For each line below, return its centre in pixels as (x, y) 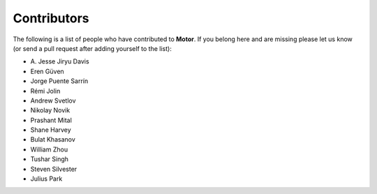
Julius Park (46, 179)
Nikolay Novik (50, 110)
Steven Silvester (54, 169)
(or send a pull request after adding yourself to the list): (93, 48)
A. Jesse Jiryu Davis (60, 61)
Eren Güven (47, 71)
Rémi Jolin (45, 91)
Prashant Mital (51, 120)
